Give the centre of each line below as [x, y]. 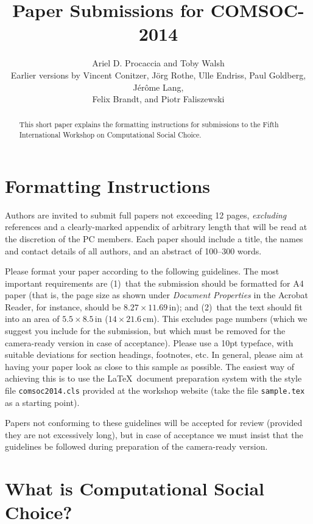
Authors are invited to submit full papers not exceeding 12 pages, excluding [146, 215]
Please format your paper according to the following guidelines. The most [142, 271]
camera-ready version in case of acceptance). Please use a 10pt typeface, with [149, 342]
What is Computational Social [135, 488]
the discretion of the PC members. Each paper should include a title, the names [154, 238]
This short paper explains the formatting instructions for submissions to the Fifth [149, 124]
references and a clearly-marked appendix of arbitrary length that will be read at [156, 227]
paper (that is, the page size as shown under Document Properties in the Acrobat [156, 295]
